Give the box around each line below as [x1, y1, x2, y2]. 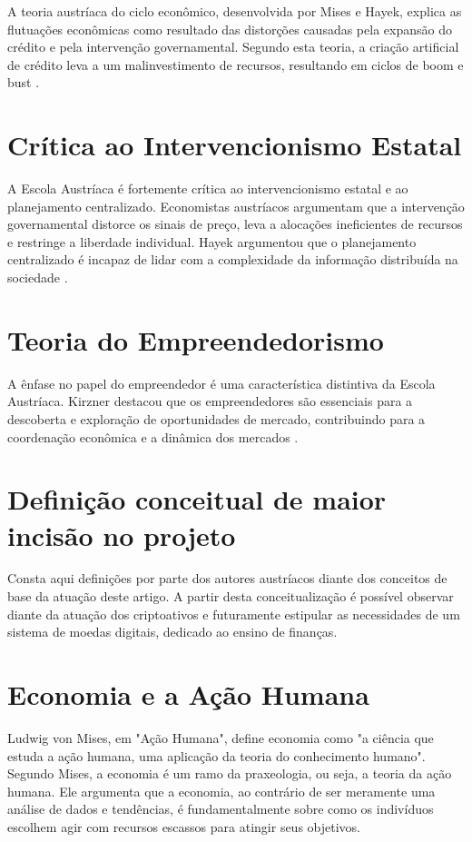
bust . [7, 73, 40, 92]
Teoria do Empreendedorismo [7, 321, 384, 358]
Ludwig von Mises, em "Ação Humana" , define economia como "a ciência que [7, 728, 434, 747]
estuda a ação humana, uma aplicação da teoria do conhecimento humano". [7, 746, 426, 765]
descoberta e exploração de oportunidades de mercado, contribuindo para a [7, 409, 426, 428]
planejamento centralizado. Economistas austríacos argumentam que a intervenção [7, 196, 465, 215]
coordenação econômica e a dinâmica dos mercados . [7, 427, 299, 446]
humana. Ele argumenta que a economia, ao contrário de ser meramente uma [7, 781, 436, 800]
